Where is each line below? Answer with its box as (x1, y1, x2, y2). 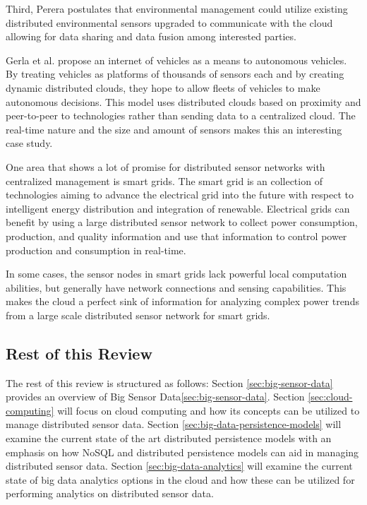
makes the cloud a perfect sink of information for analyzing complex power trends (6, 294, 359, 309)
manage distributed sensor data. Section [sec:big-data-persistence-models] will (6, 417, 342, 432)
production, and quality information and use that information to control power (6, 228, 347, 243)
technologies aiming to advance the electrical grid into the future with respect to (6, 187, 354, 202)
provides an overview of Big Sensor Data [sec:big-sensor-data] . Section (6, 389, 305, 404)
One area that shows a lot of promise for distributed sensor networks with (6, 159, 325, 174)
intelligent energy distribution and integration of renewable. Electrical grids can (6, 201, 350, 215)
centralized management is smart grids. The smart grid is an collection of (6, 173, 323, 188)
